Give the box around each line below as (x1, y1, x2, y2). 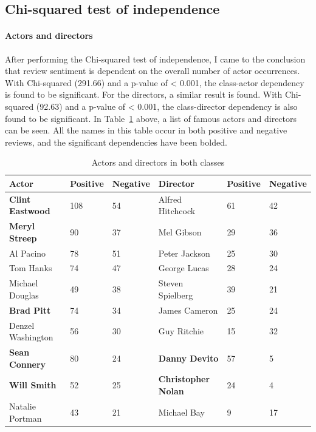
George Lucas (158, 262, 209, 274)
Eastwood (9, 204, 50, 217)
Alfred (158, 192, 182, 205)
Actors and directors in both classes (91, 156, 225, 169)
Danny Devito (158, 351, 219, 364)
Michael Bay (158, 405, 205, 418)
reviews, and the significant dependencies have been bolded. (5, 135, 227, 148)
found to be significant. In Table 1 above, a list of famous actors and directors (5, 112, 297, 124)
